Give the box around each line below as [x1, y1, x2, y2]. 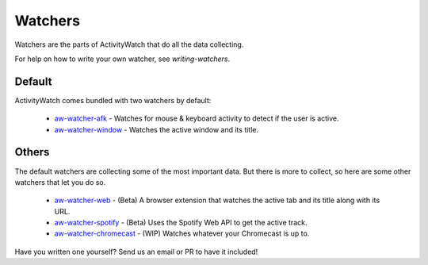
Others [14, 145, 50, 159]
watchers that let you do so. [14, 177, 106, 186]
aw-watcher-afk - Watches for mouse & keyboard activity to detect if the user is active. [54, 113, 339, 123]
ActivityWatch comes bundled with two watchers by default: [14, 95, 212, 105]
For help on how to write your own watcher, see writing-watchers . [14, 54, 231, 63]
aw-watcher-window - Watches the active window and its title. [54, 125, 259, 134]
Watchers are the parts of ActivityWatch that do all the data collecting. [14, 40, 244, 49]
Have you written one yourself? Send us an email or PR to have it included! [14, 247, 258, 256]
